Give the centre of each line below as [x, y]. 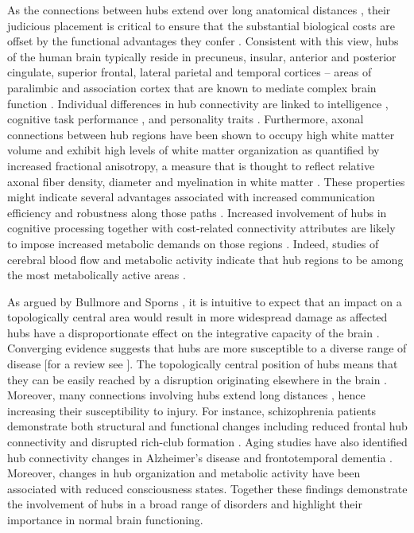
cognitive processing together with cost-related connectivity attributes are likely [201, 228]
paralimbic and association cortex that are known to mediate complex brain [192, 87]
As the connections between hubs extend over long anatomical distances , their [199, 10]
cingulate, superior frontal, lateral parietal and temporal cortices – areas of [190, 72]
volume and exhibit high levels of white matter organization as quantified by [193, 150]
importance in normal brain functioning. [105, 519]
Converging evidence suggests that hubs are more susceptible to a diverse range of [207, 348]
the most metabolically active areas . [97, 275]
